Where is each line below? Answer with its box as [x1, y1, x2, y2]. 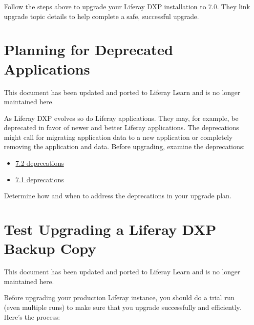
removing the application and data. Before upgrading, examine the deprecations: [4, 141, 245, 152]
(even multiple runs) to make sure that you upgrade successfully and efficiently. [4, 302, 241, 312]
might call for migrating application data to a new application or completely [4, 132, 233, 142]
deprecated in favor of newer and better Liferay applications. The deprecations [4, 122, 239, 133]
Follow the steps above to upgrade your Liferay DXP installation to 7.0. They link [4, 1, 250, 11]
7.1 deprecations [15, 174, 64, 184]
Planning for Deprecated [4, 39, 173, 59]
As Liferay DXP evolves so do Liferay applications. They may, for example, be [4, 113, 238, 123]
